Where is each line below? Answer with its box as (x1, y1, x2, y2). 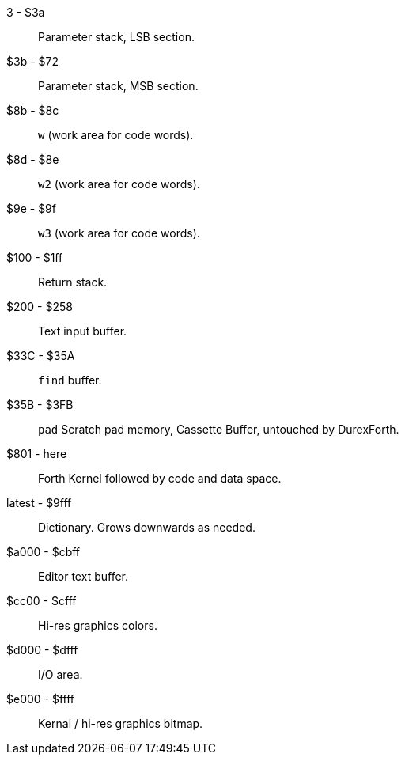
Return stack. (38, 275, 108, 289)
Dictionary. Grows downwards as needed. (38, 521, 255, 534)
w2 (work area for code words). (38, 177, 200, 191)
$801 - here (6, 447, 67, 460)
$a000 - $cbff (6, 545, 81, 558)
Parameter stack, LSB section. (38, 30, 195, 44)
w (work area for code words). (38, 128, 194, 142)
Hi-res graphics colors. (38, 619, 157, 632)
